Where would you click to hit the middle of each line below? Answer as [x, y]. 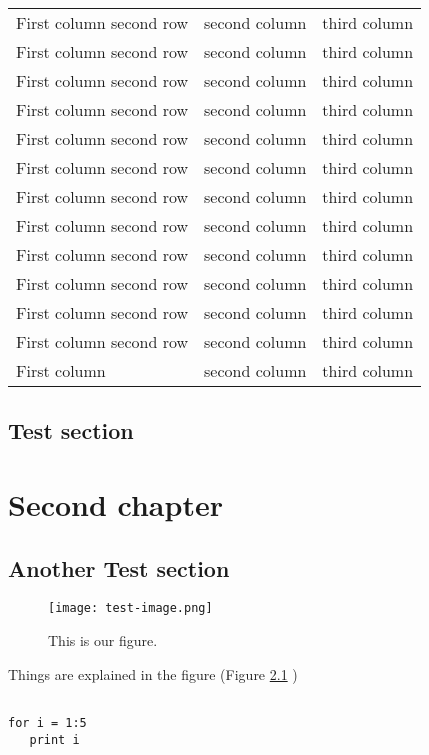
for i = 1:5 [47, 722]
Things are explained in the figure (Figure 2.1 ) [153, 673]
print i [54, 739]
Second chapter [115, 503]
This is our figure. [103, 640]
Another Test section [119, 567]
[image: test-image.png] [130, 608]
